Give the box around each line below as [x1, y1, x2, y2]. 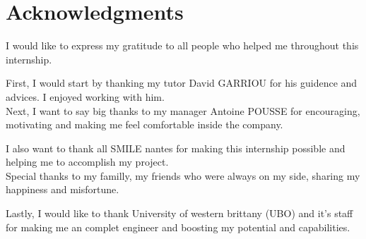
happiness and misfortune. [6, 182, 119, 197]
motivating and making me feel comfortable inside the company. [6, 117, 283, 132]
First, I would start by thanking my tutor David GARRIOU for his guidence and [6, 75, 358, 90]
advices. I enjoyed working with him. [6, 89, 165, 104]
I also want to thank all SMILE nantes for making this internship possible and [6, 140, 346, 155]
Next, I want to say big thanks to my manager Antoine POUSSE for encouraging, [6, 103, 360, 118]
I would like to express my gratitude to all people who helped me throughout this [6, 38, 359, 53]
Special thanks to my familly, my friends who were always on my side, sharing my [6, 168, 360, 183]
